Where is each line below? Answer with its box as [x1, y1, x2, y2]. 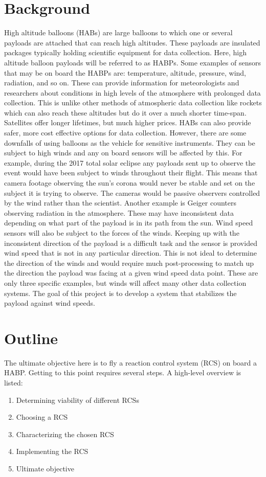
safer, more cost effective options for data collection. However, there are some [4, 127, 247, 138]
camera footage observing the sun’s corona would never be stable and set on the [4, 177, 255, 188]
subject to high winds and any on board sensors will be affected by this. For [4, 147, 242, 158]
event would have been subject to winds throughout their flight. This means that [4, 167, 258, 178]
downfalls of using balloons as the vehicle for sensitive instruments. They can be [4, 137, 255, 148]
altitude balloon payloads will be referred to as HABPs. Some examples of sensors [4, 57, 261, 67]
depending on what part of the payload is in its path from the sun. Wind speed [4, 217, 253, 228]
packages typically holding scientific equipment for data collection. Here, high [4, 47, 247, 58]
